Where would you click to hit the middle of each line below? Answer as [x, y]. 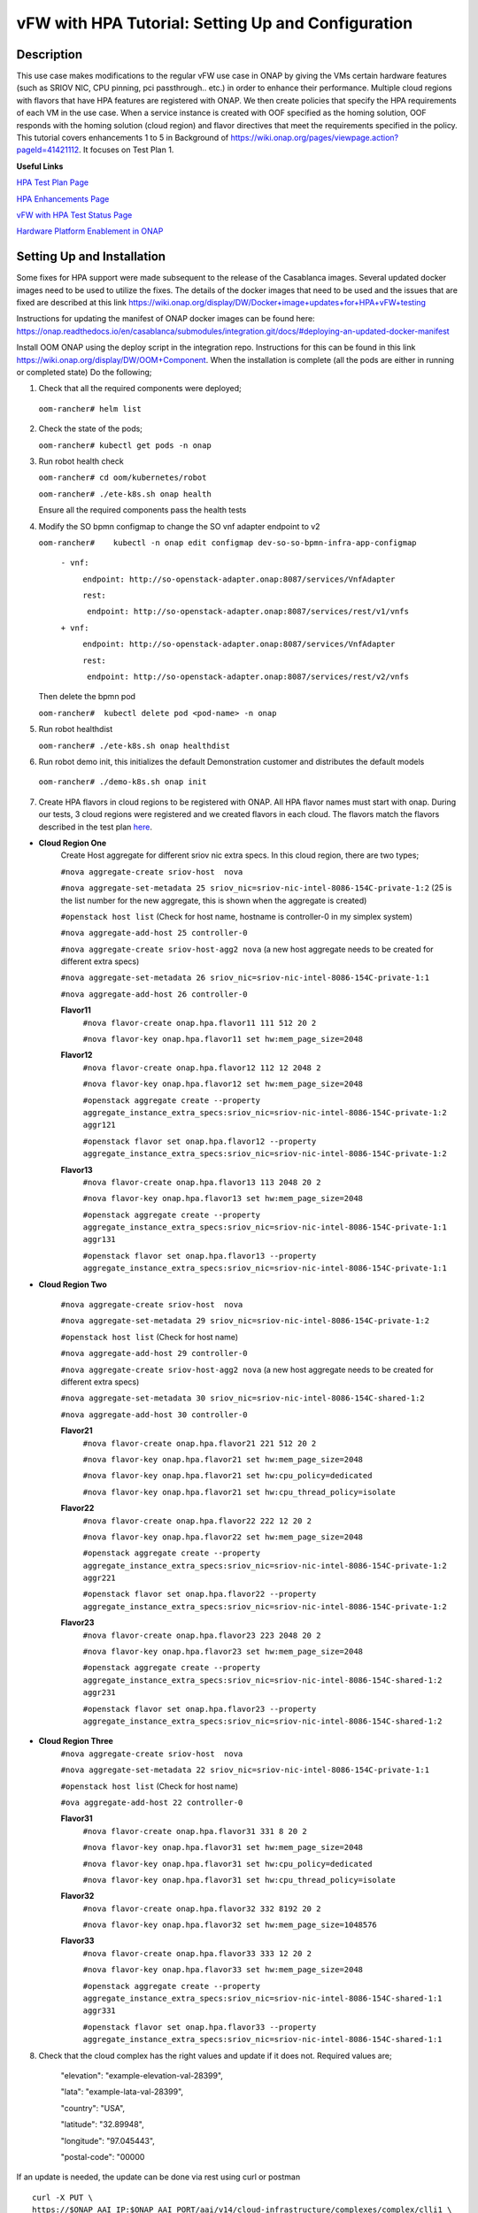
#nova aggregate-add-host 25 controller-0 [154, 933]
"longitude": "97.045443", [108, 2140]
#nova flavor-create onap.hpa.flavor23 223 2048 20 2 [202, 1635]
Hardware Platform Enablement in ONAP [90, 231]
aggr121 [100, 1125]
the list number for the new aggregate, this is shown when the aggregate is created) [214, 900]
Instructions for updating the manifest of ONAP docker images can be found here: [166, 319]
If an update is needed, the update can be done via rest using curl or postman [158, 2177]
